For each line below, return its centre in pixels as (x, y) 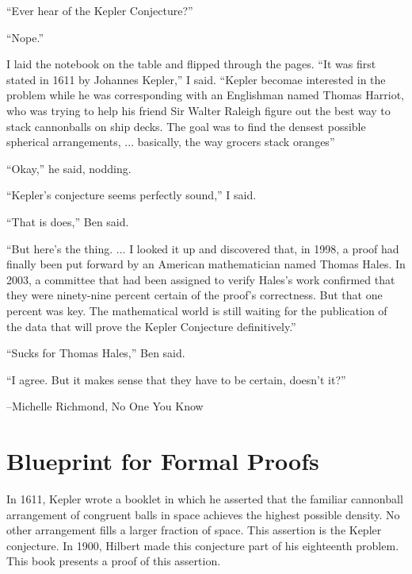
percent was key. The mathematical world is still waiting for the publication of (197, 310)
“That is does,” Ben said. (68, 221)
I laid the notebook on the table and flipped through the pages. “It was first (191, 64)
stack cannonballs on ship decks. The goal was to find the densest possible (186, 126)
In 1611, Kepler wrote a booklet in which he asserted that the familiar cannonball (205, 499)
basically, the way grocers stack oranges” (236, 142)
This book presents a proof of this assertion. (114, 561)
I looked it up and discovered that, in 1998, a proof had (264, 248)
